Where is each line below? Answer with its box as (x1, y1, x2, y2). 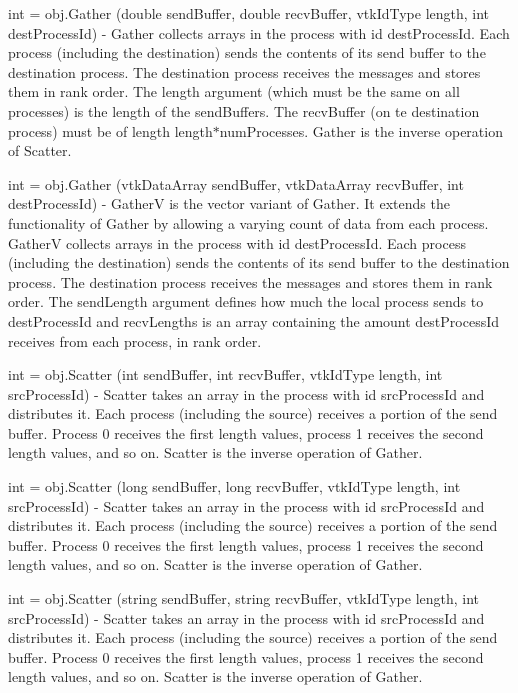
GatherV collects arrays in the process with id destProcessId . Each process (8, 232, 466, 253)
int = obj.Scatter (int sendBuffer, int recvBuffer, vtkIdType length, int (8, 364, 443, 385)
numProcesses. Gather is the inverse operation (219, 120, 503, 141)
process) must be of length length (8, 120, 213, 141)
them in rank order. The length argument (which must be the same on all (8, 81, 460, 102)
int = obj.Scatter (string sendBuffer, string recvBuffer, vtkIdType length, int (8, 588, 480, 609)
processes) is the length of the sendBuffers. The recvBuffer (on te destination (8, 100, 480, 121)
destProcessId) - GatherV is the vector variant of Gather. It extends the (8, 193, 450, 214)
